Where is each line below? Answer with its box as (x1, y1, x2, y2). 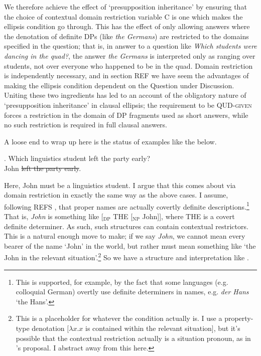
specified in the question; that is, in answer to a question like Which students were (4, 41, 257, 51)
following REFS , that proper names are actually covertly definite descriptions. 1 (4, 200, 249, 212)
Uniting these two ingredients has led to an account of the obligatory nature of (4, 90, 246, 100)
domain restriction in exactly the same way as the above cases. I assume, (4, 190, 228, 200)
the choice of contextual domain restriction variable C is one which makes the (4, 11, 243, 22)
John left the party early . (4, 162, 81, 173)
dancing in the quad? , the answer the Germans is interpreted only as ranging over (4, 50, 255, 61)
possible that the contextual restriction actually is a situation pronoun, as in (16, 332, 251, 343)
